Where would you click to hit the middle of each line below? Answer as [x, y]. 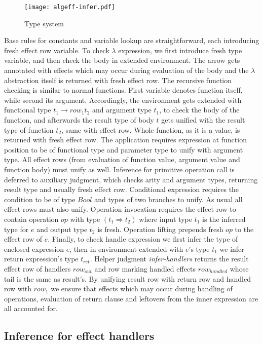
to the [244, 229]
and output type [62, 229]
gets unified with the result [203, 120]
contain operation [31, 219]
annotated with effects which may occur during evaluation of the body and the [126, 70]
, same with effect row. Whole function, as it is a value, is [151, 129]
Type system [44, 23]
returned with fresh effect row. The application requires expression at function [125, 140]
